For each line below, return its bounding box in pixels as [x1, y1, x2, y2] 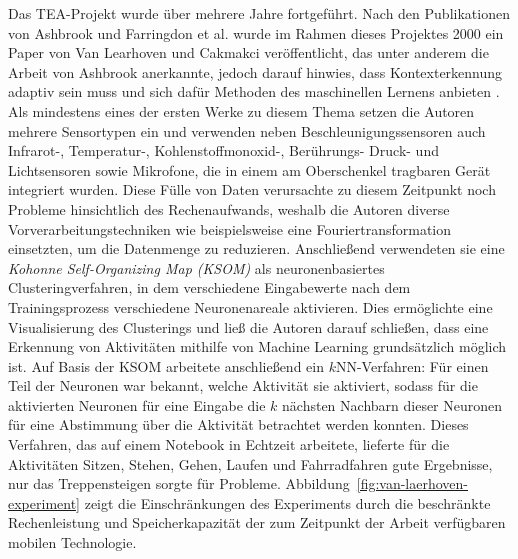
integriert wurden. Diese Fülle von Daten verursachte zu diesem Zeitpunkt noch [8, 179, 496, 200]
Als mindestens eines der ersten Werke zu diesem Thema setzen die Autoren [8, 100, 475, 121]
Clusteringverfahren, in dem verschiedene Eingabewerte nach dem [8, 277, 411, 298]
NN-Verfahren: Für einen [335, 355, 489, 376]
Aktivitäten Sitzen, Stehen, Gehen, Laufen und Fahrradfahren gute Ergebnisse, [8, 453, 493, 474]
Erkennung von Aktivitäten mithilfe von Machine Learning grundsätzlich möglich [8, 336, 507, 357]
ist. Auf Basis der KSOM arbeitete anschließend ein [8, 355, 324, 376]
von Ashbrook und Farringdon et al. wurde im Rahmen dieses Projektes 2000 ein [8, 22, 504, 43]
